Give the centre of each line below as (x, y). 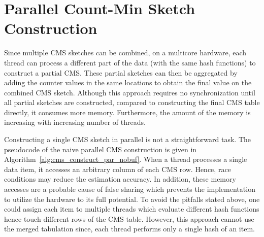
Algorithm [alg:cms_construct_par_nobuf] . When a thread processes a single (126, 159)
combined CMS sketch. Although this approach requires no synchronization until (130, 92)
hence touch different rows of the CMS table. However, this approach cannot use (129, 218)
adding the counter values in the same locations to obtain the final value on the (128, 82)
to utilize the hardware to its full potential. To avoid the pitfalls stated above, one (132, 199)
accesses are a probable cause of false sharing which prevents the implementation (130, 189)
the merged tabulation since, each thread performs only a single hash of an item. (129, 229)
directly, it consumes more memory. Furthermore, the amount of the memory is (127, 112)
